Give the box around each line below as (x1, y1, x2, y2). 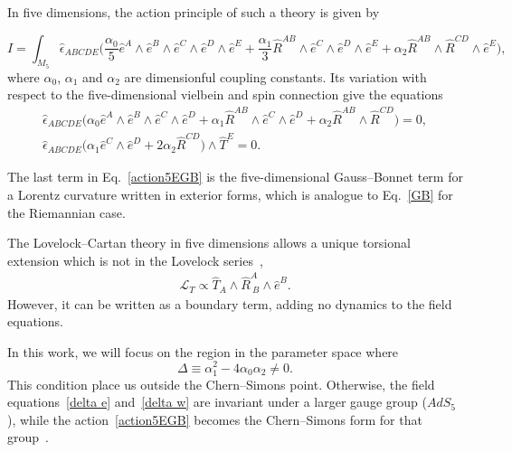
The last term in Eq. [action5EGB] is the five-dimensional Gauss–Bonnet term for (7, 167, 463, 186)
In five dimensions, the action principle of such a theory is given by (7, 3, 380, 21)
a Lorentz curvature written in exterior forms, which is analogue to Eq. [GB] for (7, 185, 453, 204)
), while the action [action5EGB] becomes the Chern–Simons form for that (7, 410, 422, 428)
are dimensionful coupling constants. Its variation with (124, 67, 427, 86)
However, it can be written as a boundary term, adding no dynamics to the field (7, 294, 452, 313)
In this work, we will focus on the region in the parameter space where (7, 342, 399, 361)
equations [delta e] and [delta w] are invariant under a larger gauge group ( (7, 392, 427, 411)
